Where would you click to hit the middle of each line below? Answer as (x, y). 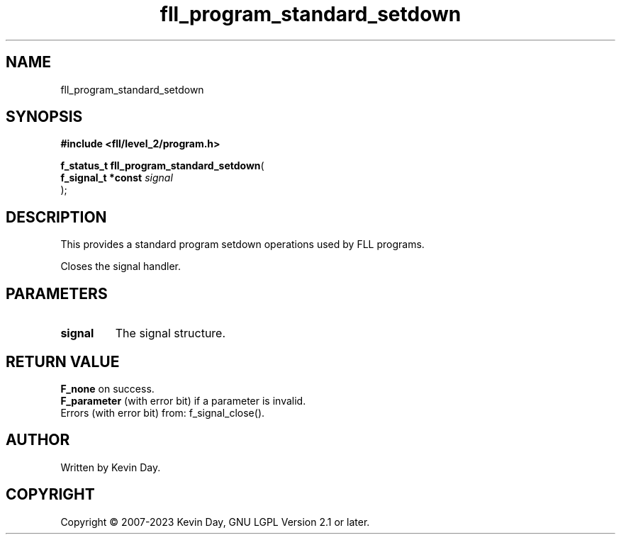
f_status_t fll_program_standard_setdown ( (162, 166)
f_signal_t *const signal (117, 178)
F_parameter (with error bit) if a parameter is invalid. (183, 400)
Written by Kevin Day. (111, 467)
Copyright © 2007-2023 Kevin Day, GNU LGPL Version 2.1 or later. (215, 522)
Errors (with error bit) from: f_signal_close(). (163, 412)
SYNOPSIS (44, 117)
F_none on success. (107, 388)
